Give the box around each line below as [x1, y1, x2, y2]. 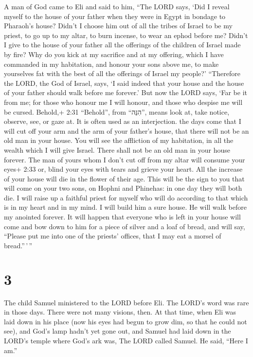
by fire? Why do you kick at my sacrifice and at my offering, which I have [4, 49, 224, 59]
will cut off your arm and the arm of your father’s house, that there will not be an [4, 125, 249, 136]
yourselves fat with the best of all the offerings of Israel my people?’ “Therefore [4, 68, 240, 79]
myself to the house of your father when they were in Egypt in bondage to [4, 11, 226, 21]
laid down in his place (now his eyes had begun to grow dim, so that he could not [4, 316, 247, 326]
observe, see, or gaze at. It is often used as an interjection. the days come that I [4, 116, 241, 126]
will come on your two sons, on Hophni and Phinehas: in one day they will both [4, 183, 242, 193]
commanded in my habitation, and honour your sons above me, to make [4, 59, 219, 69]
